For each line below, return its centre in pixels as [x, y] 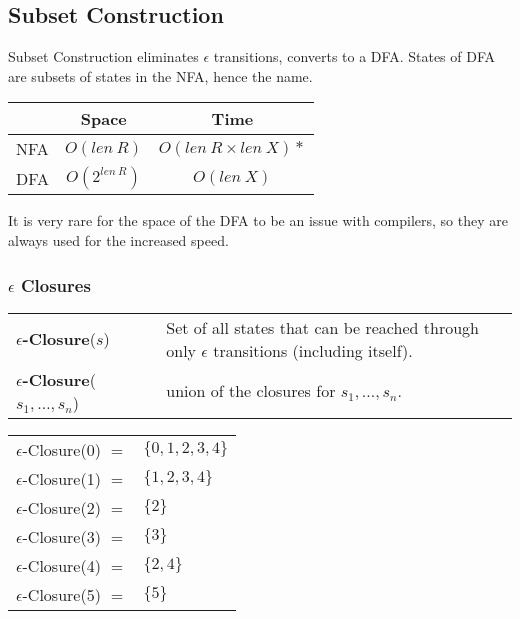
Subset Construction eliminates [103, 56]
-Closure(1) [61, 478]
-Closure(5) [61, 594]
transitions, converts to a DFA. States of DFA [354, 56]
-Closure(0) [61, 449]
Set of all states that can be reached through [322, 327]
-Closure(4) [61, 565]
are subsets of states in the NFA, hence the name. [160, 75]
